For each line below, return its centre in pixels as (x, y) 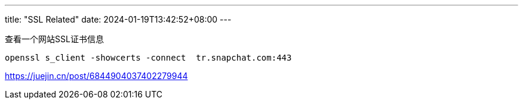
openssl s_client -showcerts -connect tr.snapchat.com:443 (148, 58)
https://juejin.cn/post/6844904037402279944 (96, 76)
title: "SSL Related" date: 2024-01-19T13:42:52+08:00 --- (118, 19)
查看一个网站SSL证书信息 (54, 39)
